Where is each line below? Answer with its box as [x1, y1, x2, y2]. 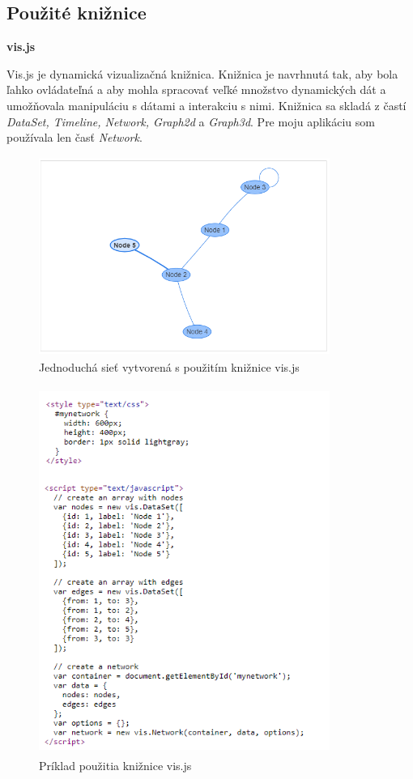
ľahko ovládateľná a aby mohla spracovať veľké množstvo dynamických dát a [6, 81, 386, 98]
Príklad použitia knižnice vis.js [39, 756, 192, 773]
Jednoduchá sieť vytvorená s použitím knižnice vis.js [39, 359, 300, 376]
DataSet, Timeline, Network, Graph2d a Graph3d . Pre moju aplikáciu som [6, 113, 375, 130]
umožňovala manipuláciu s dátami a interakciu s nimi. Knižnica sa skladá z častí [6, 96, 407, 113]
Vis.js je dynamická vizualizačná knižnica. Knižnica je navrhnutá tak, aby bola [6, 65, 398, 82]
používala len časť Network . [6, 129, 143, 146]
